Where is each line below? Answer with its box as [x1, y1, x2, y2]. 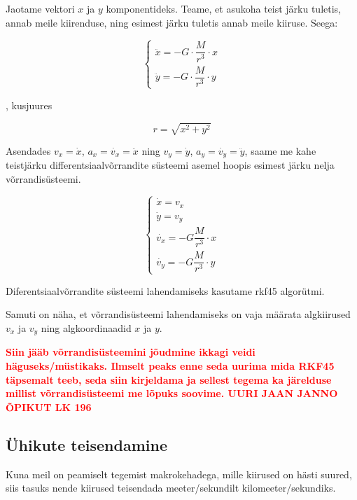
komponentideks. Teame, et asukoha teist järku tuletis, [106, 1, 342, 15]
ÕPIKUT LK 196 [6, 399, 92, 414]
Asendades [6, 144, 51, 158]
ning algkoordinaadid [41, 320, 132, 335]
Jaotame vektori [6, 1, 75, 15]
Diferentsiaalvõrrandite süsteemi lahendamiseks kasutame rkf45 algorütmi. [6, 283, 325, 298]
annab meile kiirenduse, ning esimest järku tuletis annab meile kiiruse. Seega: [6, 15, 338, 29]
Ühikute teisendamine [6, 433, 167, 455]
